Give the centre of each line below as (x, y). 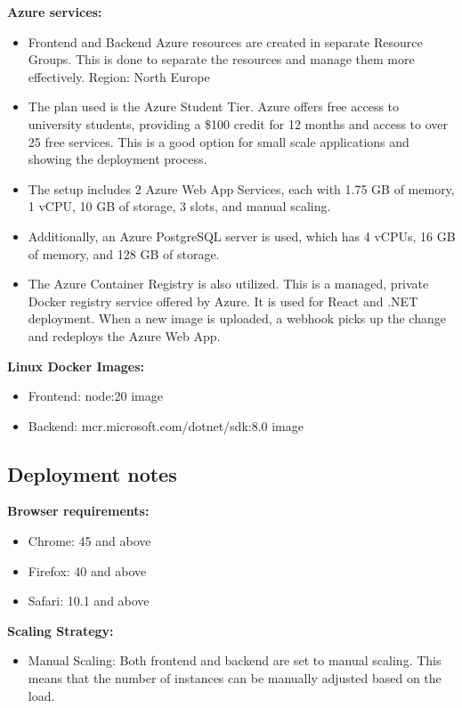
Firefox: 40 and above (87, 570)
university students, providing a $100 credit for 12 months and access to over (238, 123)
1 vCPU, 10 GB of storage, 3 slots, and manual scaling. (179, 206)
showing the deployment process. (118, 159)
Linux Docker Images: (76, 366)
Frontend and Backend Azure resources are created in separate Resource (225, 41)
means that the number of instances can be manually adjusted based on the (235, 678)
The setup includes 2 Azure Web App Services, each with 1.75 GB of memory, (241, 188)
